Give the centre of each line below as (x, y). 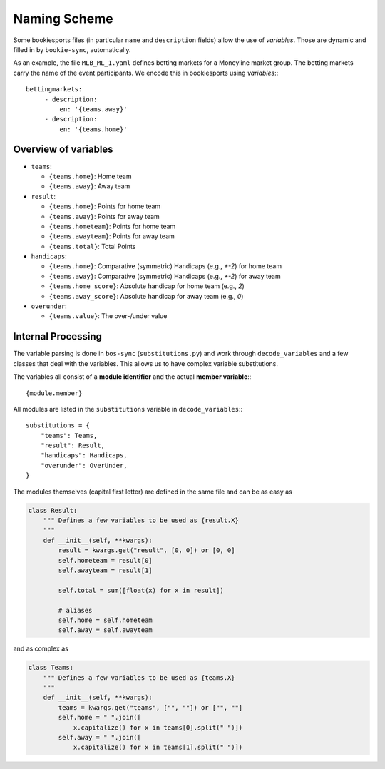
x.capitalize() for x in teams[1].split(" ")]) (158, 748)
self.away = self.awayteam (105, 630)
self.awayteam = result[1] (105, 570)
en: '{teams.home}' (93, 129)
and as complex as (41, 648)
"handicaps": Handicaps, (84, 455)
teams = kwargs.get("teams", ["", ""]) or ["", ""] (150, 707)
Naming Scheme (63, 19)
